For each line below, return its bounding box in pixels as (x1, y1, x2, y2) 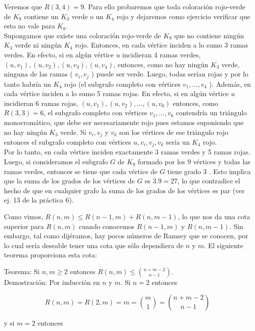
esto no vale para (4, 21, 55, 31)
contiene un (24, 11, 59, 21)
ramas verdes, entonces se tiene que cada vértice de (4, 166, 158, 176)
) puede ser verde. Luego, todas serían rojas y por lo (91, 69, 249, 79)
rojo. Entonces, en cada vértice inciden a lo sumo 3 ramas (75, 40, 249, 50)
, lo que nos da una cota (178, 211, 251, 222)
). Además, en (209, 78, 251, 89)
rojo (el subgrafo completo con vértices (64, 78, 181, 89)
